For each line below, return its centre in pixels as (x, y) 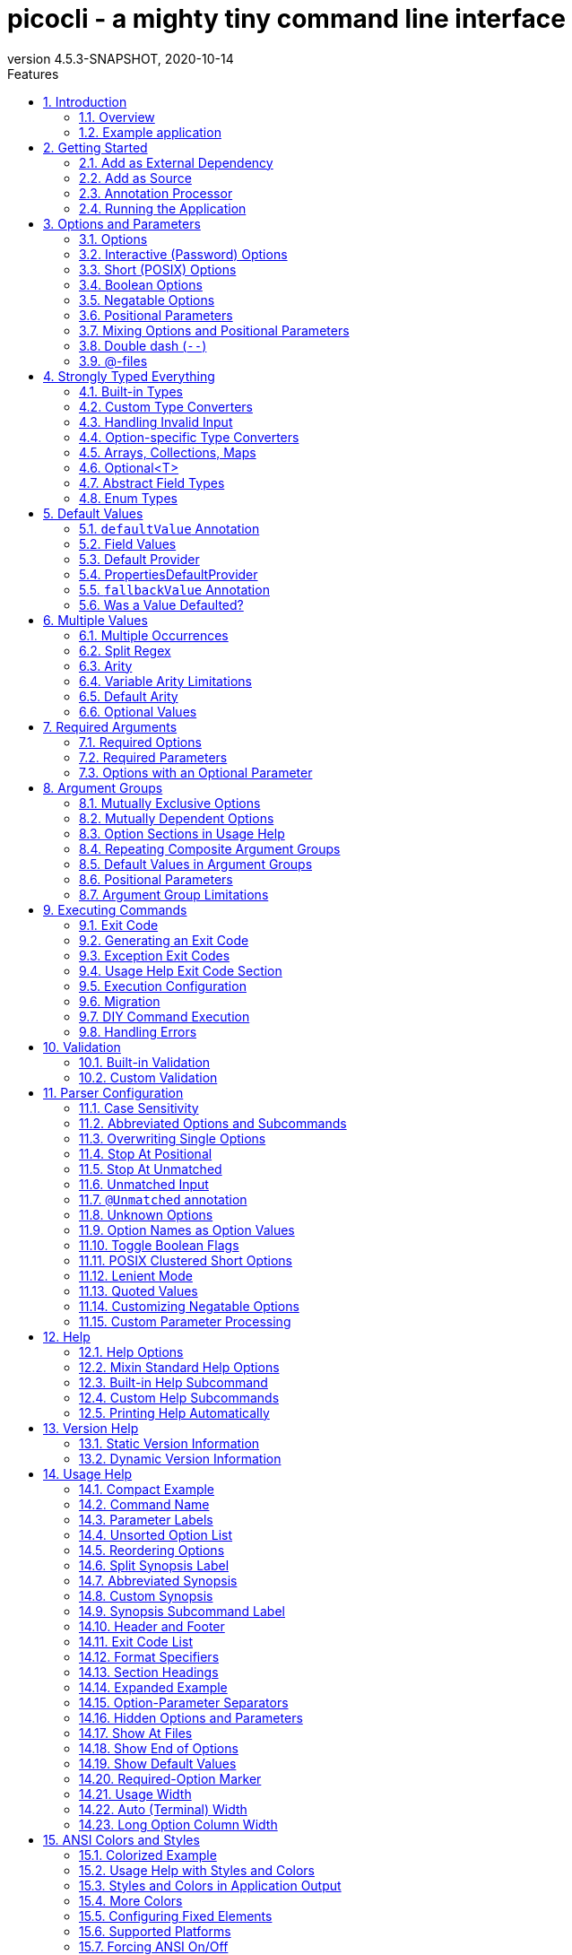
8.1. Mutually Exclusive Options (170, 803)
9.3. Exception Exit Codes (155, 955)
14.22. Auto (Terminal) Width (163, 1809)
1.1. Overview (117, 117)
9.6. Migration (120, 1001)
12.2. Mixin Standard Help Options (179, 1367)
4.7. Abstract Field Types (152, 482)
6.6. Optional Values (138, 711)
